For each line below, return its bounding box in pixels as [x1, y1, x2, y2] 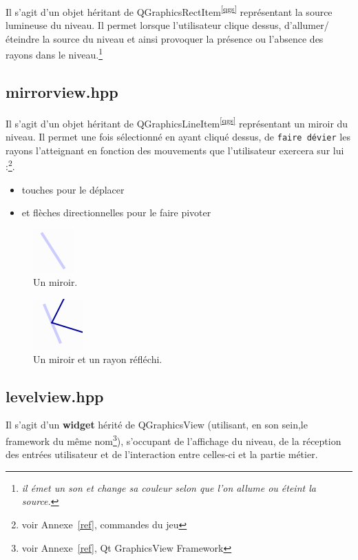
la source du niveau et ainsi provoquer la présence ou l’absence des [42, 31, 324, 45]
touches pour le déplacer [21, 182, 125, 196]
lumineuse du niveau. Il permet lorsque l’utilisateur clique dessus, [6, 18, 282, 32]
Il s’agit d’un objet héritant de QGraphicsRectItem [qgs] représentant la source [6, 3, 333, 19]
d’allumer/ [284, 18, 329, 32]
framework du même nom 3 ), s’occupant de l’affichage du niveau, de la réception [6, 432, 341, 448]
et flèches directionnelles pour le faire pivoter [21, 205, 211, 220]
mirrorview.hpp [6, 81, 118, 103]
